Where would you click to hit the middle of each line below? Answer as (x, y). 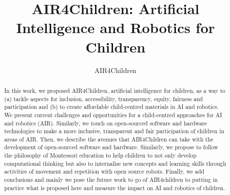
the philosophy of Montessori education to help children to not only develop (100, 155)
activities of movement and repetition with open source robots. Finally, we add (104, 171)
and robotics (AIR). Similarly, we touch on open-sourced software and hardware (105, 123)
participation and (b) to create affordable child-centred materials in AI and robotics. (111, 107)
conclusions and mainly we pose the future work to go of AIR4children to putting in (111, 180)
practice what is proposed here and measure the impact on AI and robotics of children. (115, 187)
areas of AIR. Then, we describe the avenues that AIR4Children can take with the (109, 139)
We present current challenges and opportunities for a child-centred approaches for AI (113, 115)
